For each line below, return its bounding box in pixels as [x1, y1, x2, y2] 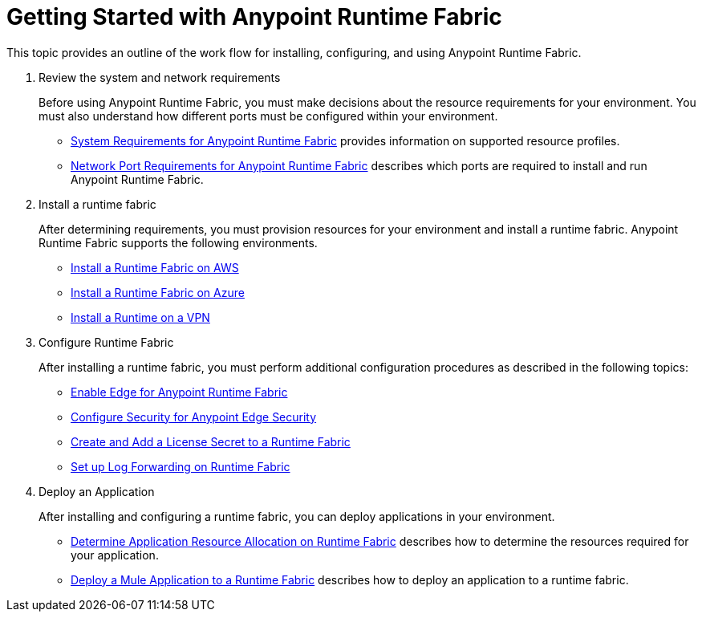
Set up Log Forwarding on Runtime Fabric [71, 459, 290, 474]
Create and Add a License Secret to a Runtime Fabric [71, 434, 351, 449]
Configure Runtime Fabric [39, 335, 174, 349]
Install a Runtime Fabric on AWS [71, 260, 239, 274]
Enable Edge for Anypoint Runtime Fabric [71, 384, 288, 399]
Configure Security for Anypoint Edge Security [71, 409, 317, 424]
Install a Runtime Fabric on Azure [71, 285, 245, 299]
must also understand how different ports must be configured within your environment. [39, 108, 498, 123]
